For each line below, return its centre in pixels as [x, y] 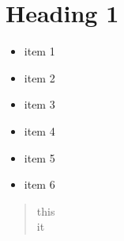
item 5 [39, 157]
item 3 [39, 104]
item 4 [39, 130]
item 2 [39, 77]
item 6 [39, 184]
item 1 [39, 51]
